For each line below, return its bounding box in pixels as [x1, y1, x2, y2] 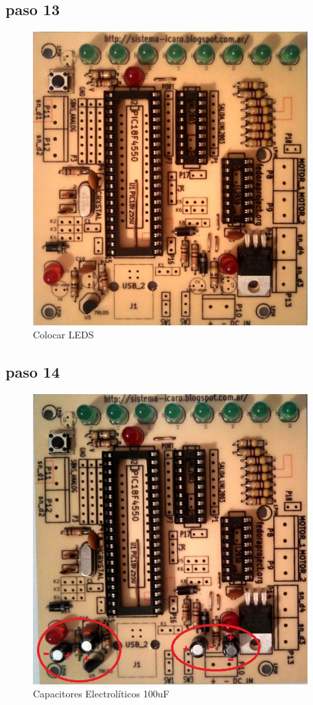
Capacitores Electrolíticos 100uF [33, 686, 170, 701]
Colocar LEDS [33, 327, 94, 342]
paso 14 [5, 361, 60, 382]
